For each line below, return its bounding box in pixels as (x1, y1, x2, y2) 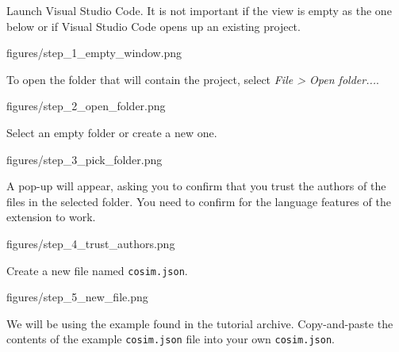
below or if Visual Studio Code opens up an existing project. (6, 17, 301, 34)
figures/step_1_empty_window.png (6, 44, 182, 61)
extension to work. (6, 209, 96, 225)
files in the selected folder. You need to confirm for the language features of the (6, 193, 391, 209)
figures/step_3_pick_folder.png (6, 151, 163, 167)
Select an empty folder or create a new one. (6, 124, 217, 140)
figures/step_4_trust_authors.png (6, 235, 175, 251)
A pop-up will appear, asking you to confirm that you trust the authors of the (6, 178, 386, 194)
